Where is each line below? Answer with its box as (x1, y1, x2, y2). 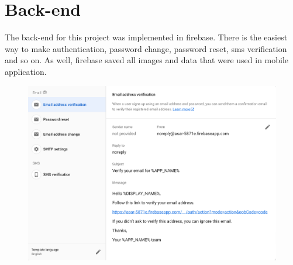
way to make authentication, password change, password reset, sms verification (5, 42, 287, 54)
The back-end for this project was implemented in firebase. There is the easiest (5, 31, 288, 43)
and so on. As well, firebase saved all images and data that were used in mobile (5, 54, 289, 66)
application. (5, 65, 47, 77)
